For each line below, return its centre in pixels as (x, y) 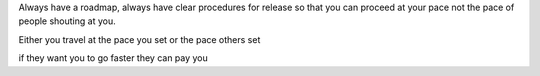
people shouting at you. (67, 21)
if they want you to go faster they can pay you (113, 58)
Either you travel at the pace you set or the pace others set (139, 39)
